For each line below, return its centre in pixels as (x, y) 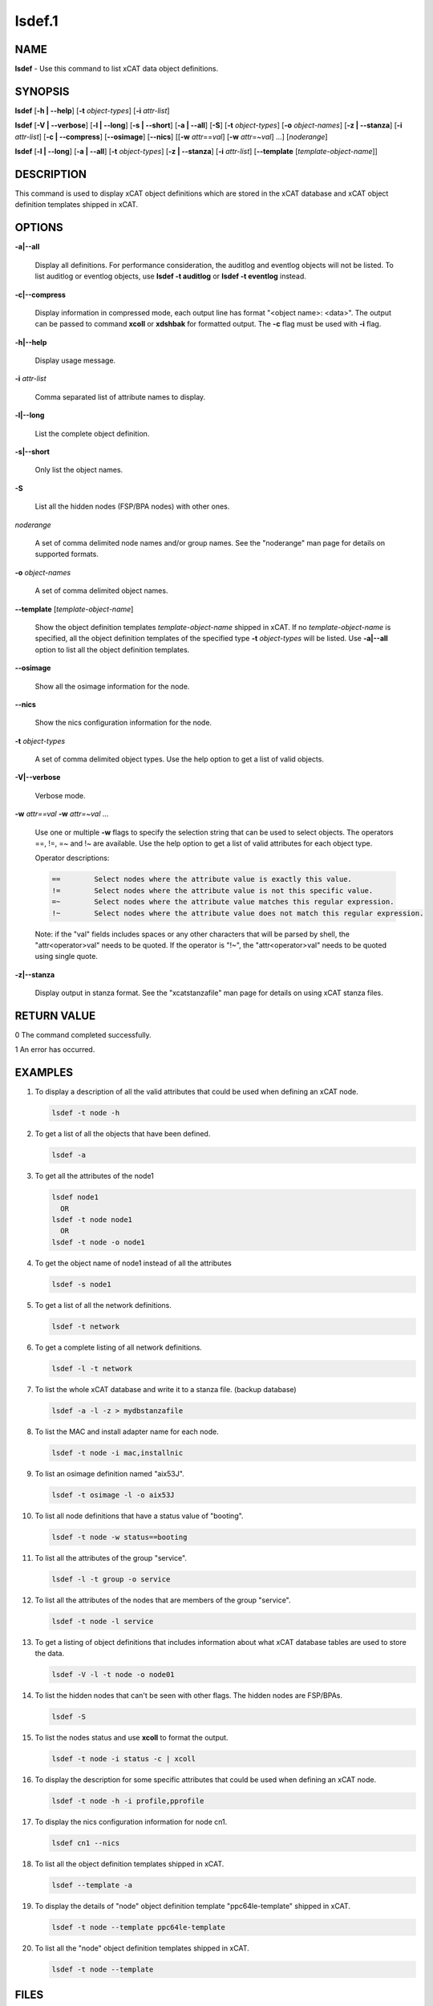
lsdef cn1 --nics (86, 1843)
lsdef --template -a (92, 1885)
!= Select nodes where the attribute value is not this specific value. (212, 890)
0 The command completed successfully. (83, 1035)
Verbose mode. (60, 795)
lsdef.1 (37, 21)
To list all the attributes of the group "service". (111, 1557)
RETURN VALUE (55, 1015)
